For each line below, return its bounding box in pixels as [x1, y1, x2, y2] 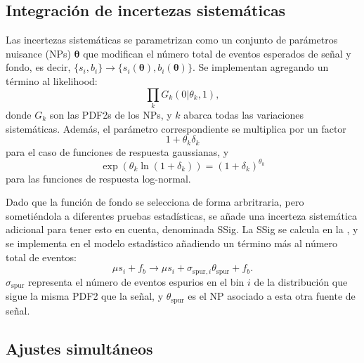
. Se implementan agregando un [192, 60, 329, 74]
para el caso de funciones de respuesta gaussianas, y [6, 144, 229, 159]
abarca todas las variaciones [183, 107, 304, 121]
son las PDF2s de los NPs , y [49, 107, 172, 121]
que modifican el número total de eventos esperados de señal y [83, 46, 351, 60]
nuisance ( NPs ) [6, 46, 71, 60]
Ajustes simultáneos [6, 337, 153, 359]
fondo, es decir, [6, 60, 71, 74]
